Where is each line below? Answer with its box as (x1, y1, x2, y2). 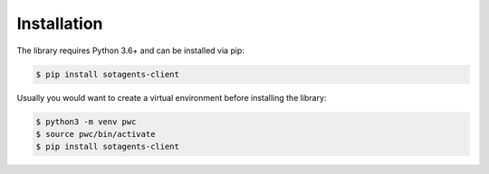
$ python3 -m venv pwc (35, 116, 137, 126)
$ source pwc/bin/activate (35, 129, 156, 139)
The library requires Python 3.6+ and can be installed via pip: (16, 45, 244, 56)
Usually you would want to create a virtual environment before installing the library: (16, 92, 327, 103)
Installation (16, 14, 103, 33)
